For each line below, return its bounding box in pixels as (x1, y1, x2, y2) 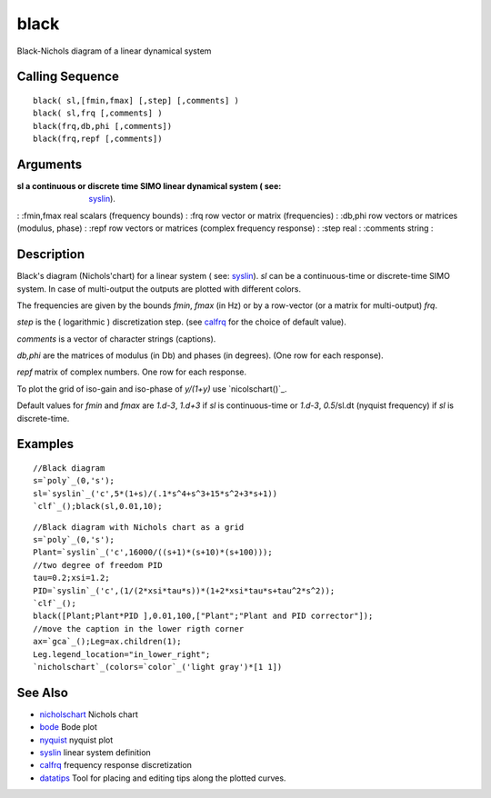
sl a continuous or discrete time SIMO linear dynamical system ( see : (16, 181, 282, 192)
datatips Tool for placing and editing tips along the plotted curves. (39, 773, 286, 783)
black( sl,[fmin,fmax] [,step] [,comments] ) (33, 95, 240, 105)
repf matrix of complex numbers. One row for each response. (16, 366, 247, 377)
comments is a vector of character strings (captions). (16, 333, 216, 344)
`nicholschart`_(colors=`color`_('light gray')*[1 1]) (33, 662, 283, 672)
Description (16, 246, 85, 263)
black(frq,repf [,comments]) (33, 134, 163, 145)
